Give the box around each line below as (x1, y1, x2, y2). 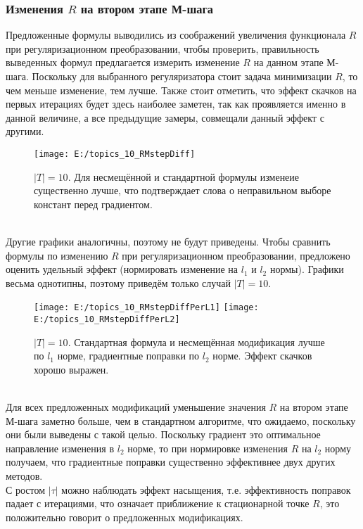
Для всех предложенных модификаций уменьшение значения (6, 400, 266, 414)
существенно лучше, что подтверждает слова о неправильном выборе (34, 183, 331, 198)
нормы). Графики (269, 262, 344, 276)
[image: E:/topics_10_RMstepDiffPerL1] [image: (34, 302, 259, 313)
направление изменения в (6, 440, 115, 455)
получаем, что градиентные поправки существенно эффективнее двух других (6, 454, 336, 469)
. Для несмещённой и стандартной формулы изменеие (68, 169, 300, 184)
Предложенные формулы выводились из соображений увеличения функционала (6, 27, 346, 42)
